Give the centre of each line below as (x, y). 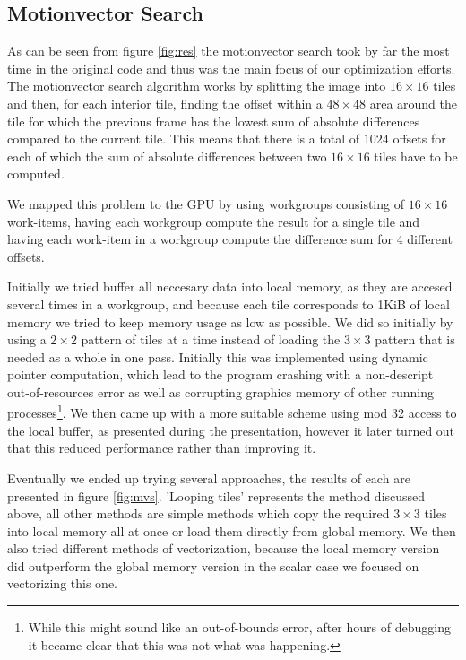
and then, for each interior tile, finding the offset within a (165, 103)
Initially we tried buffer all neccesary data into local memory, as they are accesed (230, 287)
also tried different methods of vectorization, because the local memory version (224, 548)
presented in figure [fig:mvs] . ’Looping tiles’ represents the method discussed (216, 495)
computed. (36, 174)
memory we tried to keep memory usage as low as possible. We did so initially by (230, 321)
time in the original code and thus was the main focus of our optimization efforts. (231, 68)
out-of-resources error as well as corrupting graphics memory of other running (221, 391)
